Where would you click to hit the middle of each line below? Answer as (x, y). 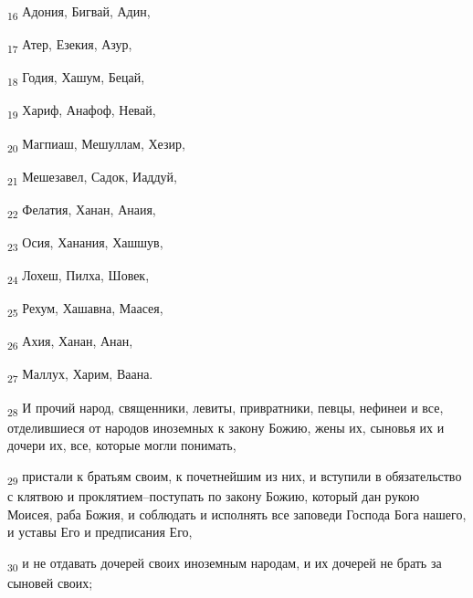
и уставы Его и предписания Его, (100, 532)
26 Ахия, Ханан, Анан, (70, 342)
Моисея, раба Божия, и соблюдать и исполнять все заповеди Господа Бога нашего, (237, 514)
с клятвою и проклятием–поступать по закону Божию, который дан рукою (214, 495)
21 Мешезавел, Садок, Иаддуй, (92, 177)
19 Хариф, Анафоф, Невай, (82, 111)
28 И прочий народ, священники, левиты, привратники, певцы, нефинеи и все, (226, 408)
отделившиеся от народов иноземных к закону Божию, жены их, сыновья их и (226, 427)
